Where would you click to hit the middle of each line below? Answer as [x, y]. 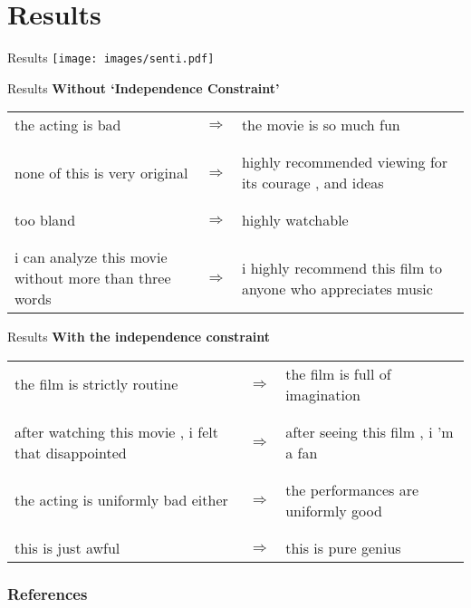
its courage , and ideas [312, 183]
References [48, 593]
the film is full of [338, 373]
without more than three [93, 278]
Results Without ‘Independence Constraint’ [144, 87]
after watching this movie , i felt [117, 431]
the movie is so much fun [321, 125]
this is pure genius [343, 547]
